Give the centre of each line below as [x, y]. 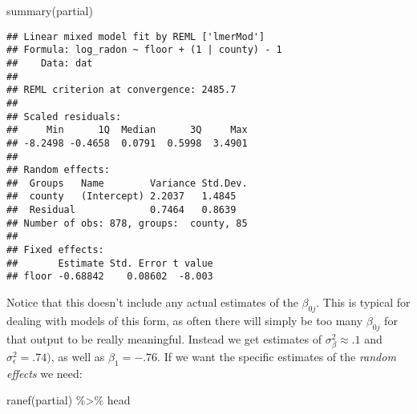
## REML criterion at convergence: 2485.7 [121, 90]
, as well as [78, 356]
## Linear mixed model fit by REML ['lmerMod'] [136, 36]
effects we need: [45, 373]
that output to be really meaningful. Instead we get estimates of [164, 338]
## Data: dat [50, 63]
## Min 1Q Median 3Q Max [127, 130]
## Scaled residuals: [64, 117]
